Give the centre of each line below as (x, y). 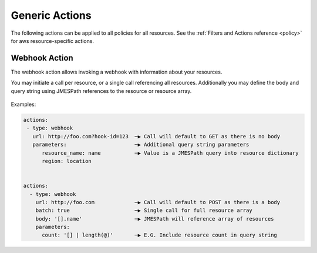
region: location (67, 161)
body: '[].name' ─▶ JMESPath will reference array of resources (155, 219)
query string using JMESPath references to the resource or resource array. (101, 91)
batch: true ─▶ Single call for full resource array (144, 211)
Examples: (23, 104)
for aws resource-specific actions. (52, 41)
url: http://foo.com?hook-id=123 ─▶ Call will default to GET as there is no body (156, 136)
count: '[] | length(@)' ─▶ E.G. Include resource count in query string (159, 235)
